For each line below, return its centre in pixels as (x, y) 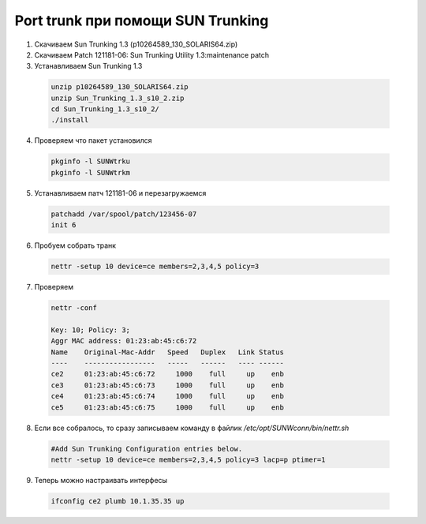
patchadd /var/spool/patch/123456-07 (124, 214)
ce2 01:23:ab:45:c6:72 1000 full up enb (167, 374)
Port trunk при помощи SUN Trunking (142, 21)
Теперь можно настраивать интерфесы (101, 480)
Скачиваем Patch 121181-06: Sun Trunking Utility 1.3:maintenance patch (152, 54)
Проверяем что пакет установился (93, 140)
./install (70, 120)
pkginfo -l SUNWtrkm (90, 172)
